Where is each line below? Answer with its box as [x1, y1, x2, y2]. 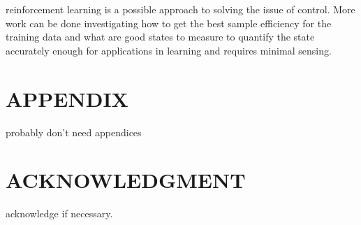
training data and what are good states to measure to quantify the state [6, 29, 315, 44]
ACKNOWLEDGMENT [6, 166, 246, 194]
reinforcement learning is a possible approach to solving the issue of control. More [6, 2, 355, 16]
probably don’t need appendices [6, 124, 142, 139]
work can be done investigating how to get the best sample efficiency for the [6, 15, 332, 30]
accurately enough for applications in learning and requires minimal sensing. [6, 43, 332, 57]
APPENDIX [6, 84, 128, 112]
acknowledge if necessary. [6, 206, 113, 221]
